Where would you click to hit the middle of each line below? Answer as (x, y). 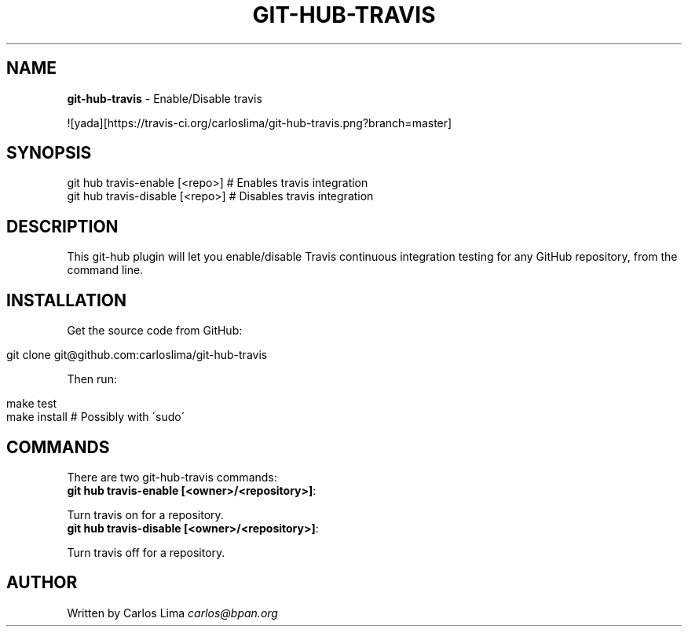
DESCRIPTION (62, 226)
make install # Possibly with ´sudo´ (96, 417)
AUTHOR (42, 583)
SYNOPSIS (49, 153)
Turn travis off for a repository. (146, 552)
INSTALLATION (66, 300)
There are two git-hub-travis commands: (172, 477)
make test (32, 404)
